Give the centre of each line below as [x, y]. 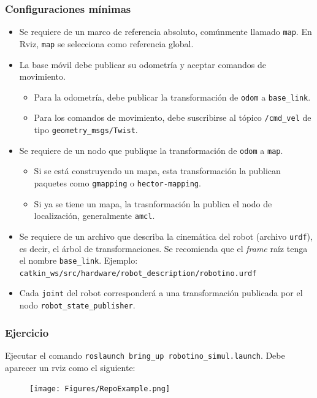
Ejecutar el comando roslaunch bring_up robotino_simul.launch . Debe [145, 355]
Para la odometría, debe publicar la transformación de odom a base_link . [172, 97]
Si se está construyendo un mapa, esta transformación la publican [157, 171]
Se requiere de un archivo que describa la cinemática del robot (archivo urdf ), [166, 236]
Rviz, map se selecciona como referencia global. [106, 43]
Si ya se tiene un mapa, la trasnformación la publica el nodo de [153, 203]
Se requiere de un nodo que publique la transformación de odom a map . [151, 150]
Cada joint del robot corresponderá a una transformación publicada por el [161, 293]
